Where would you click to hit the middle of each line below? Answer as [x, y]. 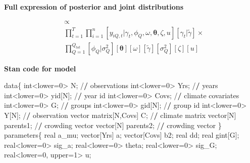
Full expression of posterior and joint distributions [94, 7]
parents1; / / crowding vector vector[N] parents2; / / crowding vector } [113, 125]
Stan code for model [40, 68]
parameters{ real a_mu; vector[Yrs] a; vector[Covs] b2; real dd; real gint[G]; [122, 135]
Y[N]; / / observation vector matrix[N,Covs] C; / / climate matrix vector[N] [120, 115]
